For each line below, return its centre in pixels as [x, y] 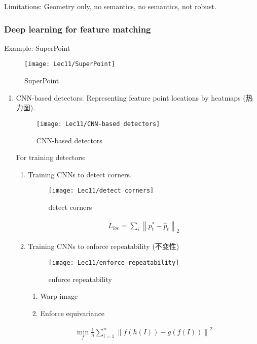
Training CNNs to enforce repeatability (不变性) [104, 246]
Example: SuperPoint [37, 48]
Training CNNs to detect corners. [80, 174]
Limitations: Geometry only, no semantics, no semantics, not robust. [110, 6]
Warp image [59, 296]
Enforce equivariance [72, 313]
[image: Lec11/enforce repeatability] [114, 262]
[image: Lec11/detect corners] [101, 191]
